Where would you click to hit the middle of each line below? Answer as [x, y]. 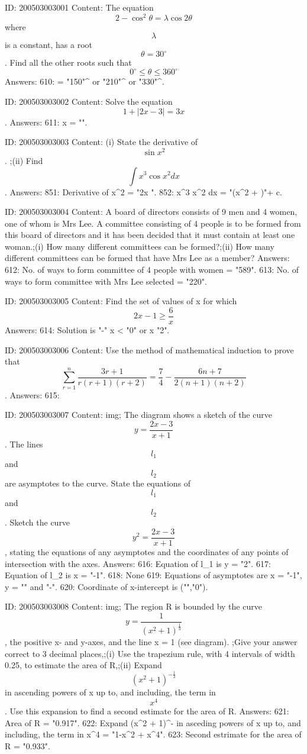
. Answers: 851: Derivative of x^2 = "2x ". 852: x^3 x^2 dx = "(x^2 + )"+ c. [143, 191]
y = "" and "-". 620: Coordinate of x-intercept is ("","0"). [106, 586]
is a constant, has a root [49, 45]
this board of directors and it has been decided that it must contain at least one [150, 235]
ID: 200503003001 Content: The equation [79, 7]
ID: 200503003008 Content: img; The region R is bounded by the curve [133, 606]
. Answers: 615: [32, 394]
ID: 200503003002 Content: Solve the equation [89, 101]
